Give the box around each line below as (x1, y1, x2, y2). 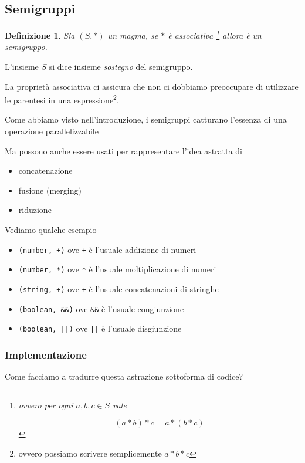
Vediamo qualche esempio (5, 224, 97, 236)
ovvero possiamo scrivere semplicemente (18, 447, 162, 459)
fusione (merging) (18, 184, 82, 196)
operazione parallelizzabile (5, 125, 99, 137)
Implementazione (5, 347, 87, 361)
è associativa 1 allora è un (168, 28, 262, 41)
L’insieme (5, 60, 39, 73)
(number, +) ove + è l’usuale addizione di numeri (18, 243, 196, 255)
